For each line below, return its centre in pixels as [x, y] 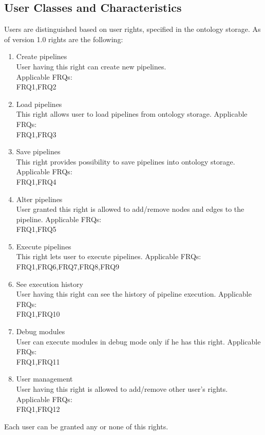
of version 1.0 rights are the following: [64, 39]
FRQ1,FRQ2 [36, 87]
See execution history [50, 284]
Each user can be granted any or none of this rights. [86, 426]
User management [44, 379]
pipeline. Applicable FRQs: [59, 219]
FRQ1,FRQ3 [36, 134]
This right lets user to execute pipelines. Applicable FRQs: [109, 256]
